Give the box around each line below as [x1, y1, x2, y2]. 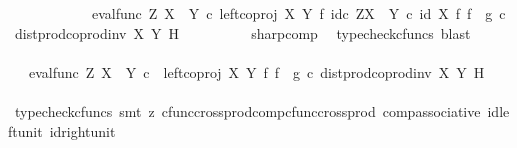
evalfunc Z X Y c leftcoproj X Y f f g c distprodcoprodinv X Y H [28, 61, 485, 82]
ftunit [8, 120, 43, 141]
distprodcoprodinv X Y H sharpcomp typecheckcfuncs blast [14, 22, 471, 43]
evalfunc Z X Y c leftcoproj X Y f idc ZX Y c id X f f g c [91, 3, 506, 23]
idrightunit [49, 120, 116, 141]
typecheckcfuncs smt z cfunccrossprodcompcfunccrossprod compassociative [14, 100, 481, 121]
